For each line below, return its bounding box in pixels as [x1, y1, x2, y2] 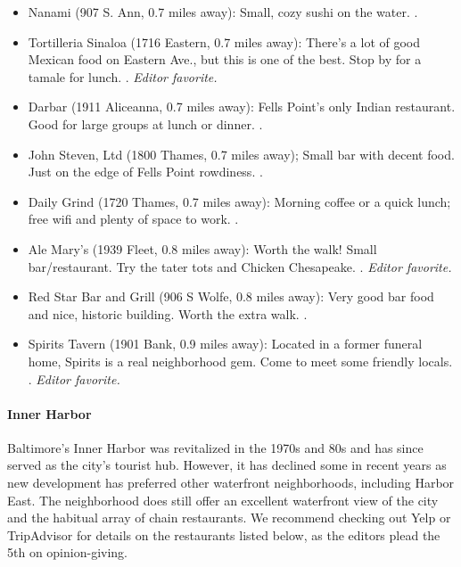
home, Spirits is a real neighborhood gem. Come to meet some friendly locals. [28, 351, 453, 370]
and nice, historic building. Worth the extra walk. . [28, 304, 308, 323]
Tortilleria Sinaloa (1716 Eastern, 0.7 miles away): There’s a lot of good [28, 32, 421, 51]
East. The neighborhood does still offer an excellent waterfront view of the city [7, 490, 439, 509]
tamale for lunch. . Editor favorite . [28, 67, 218, 86]
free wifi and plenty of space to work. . [28, 210, 239, 228]
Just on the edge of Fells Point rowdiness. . [28, 162, 263, 181]
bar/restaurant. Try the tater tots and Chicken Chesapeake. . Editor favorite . [28, 257, 452, 275]
